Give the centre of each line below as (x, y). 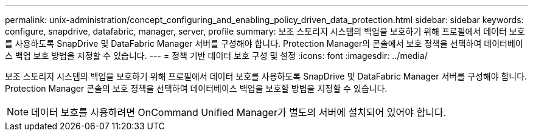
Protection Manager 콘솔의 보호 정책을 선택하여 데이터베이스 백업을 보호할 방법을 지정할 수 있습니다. (196, 88)
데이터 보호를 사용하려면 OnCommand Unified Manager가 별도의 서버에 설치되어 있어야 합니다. (239, 112)
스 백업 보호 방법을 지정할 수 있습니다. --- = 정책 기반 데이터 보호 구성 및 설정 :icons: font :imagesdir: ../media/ (216, 56)
